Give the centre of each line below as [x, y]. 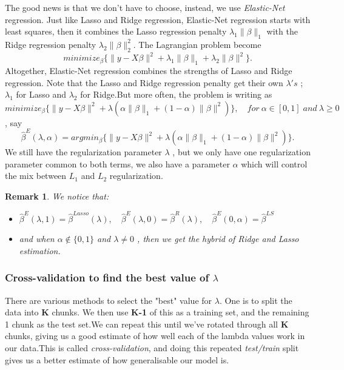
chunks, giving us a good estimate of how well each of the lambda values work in [155, 336]
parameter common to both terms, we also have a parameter [117, 163]
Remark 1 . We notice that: [57, 196]
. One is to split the [256, 300]
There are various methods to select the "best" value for [109, 300]
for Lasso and [41, 94]
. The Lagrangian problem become [197, 44]
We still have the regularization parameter [83, 152]
